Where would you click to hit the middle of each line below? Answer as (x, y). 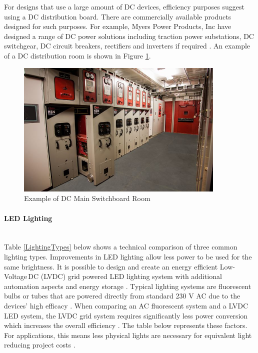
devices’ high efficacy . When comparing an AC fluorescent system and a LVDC (126, 305)
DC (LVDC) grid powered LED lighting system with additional (125, 276)
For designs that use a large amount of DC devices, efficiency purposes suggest (124, 6)
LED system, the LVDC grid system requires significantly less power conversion (126, 315)
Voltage (15, 276)
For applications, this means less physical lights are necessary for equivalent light (128, 335)
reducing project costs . (40, 345)
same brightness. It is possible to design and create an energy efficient (111, 266)
